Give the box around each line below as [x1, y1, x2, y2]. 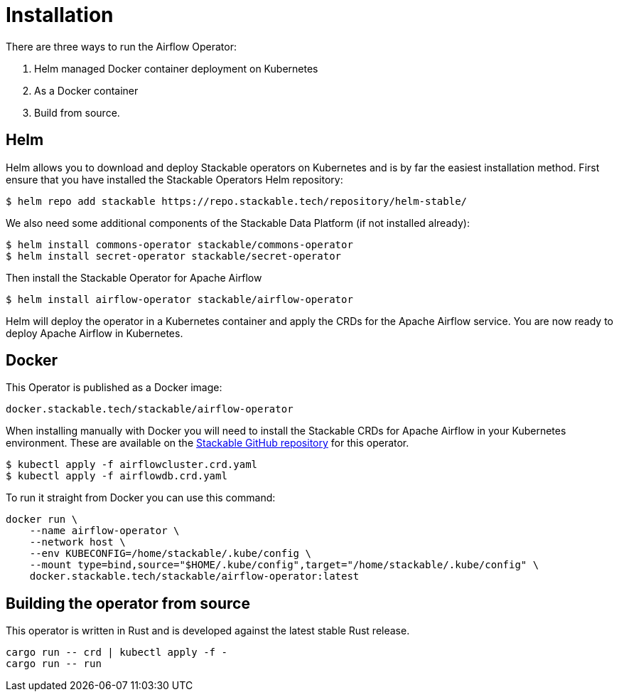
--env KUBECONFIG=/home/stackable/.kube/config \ [29, 548, 311, 560]
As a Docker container [34, 84, 139, 97]
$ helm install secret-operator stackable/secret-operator [6, 250, 342, 262]
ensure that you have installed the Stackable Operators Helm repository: [6, 173, 343, 186]
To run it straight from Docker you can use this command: [6, 491, 276, 504]
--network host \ [29, 536, 126, 548]
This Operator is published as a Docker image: [6, 381, 222, 394]
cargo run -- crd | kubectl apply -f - [6, 647, 227, 659]
